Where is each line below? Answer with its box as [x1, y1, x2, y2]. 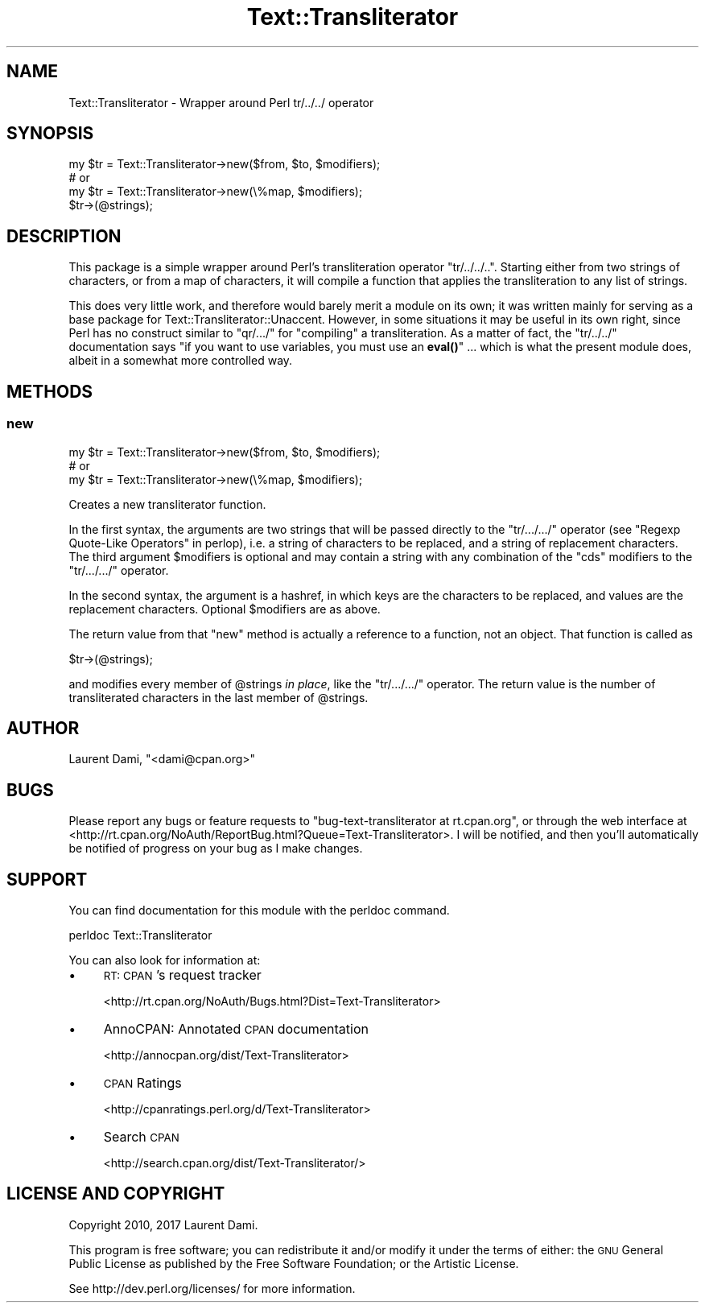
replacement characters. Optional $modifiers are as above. [68, 601, 381, 616]
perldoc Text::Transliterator [68, 928, 212, 943]
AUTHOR [6, 717, 80, 738]
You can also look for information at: [68, 953, 261, 968]
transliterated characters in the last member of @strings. [68, 690, 369, 704]
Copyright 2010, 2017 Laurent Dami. [68, 1217, 258, 1232]
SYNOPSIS [6, 123, 94, 144]
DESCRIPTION [6, 225, 122, 246]
